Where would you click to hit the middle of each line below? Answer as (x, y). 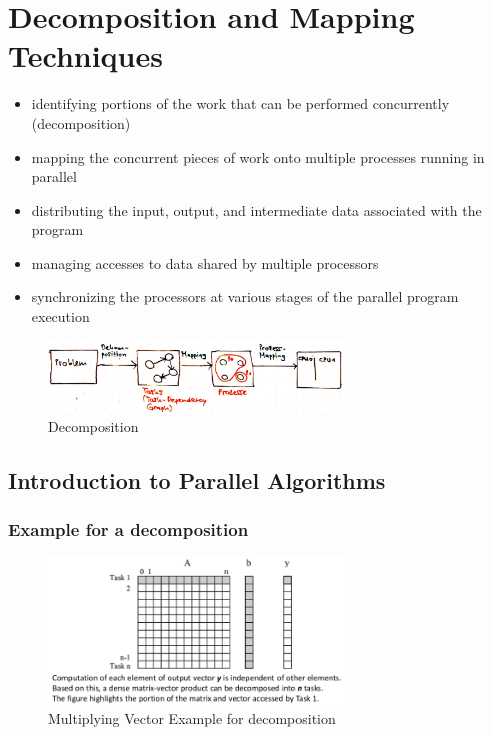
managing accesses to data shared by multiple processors (205, 262)
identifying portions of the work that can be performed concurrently (240, 103)
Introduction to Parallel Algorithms (197, 479)
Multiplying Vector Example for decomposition (192, 718)
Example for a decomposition (128, 528)
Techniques (85, 55)
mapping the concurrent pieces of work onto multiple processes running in (258, 156)
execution (60, 316)
